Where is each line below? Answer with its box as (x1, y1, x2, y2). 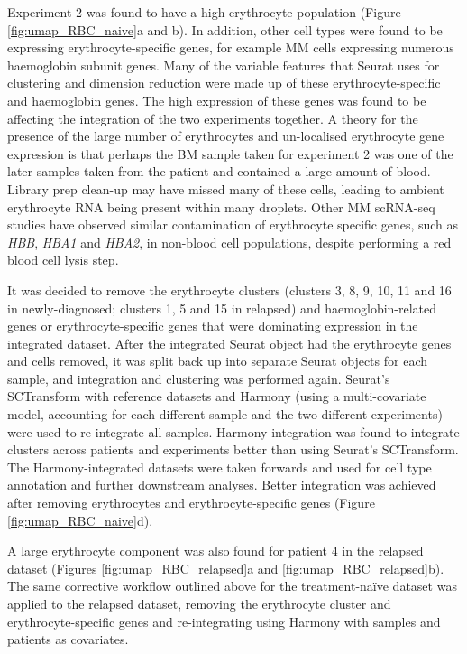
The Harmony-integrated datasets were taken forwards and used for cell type (7, 457, 432, 476)
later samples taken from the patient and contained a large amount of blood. (7, 162, 431, 181)
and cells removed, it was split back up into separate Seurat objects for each (7, 351, 428, 370)
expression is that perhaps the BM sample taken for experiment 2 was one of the (7, 144, 453, 163)
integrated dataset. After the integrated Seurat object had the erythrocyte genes (7, 333, 452, 352)
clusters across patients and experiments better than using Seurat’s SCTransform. (7, 440, 459, 459)
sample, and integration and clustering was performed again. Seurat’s (7, 369, 390, 388)
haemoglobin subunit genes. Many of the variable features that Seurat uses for (7, 55, 440, 74)
